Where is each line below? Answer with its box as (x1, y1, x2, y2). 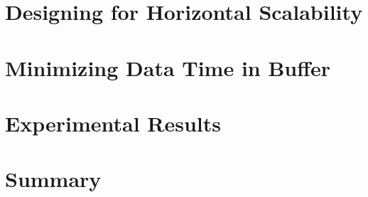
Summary (5, 164, 102, 193)
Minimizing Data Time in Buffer (5, 53, 331, 82)
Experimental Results (5, 108, 221, 137)
